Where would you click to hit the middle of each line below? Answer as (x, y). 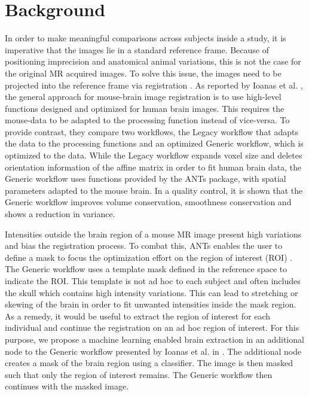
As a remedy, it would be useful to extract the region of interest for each (138, 316)
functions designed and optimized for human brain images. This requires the (145, 108)
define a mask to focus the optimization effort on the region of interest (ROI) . (149, 257)
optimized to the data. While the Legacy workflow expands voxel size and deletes (154, 155)
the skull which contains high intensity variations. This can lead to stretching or (152, 292)
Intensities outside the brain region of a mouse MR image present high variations (153, 234)
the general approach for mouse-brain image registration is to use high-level (143, 97)
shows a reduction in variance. (60, 214)
